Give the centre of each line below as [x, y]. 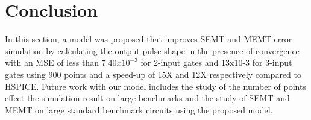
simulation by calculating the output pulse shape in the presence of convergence [152, 50]
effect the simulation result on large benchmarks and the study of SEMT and [147, 98]
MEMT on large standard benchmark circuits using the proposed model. [139, 109]
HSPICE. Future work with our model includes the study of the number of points [155, 86]
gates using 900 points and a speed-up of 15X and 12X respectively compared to [153, 74]
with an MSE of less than [52, 62]
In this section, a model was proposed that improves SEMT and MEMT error [149, 39]
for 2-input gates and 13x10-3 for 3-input [216, 62]
